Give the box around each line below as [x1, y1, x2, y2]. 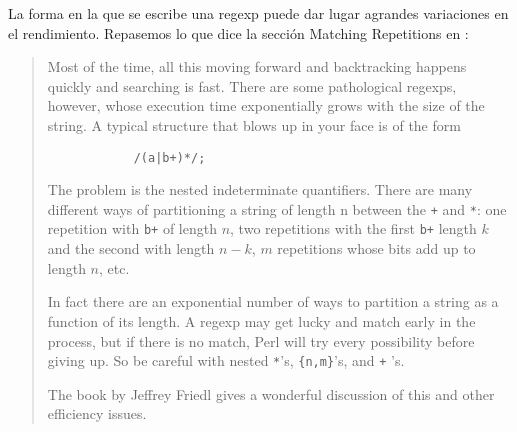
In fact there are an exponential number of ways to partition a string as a [47, 291, 499, 312]
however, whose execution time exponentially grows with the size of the [47, 95, 485, 116]
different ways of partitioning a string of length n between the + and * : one [47, 198, 507, 219]
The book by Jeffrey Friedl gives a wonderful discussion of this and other [47, 383, 495, 404]
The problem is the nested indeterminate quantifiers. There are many [47, 179, 473, 200]
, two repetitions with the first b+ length [230, 218, 477, 239]
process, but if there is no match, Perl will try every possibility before [47, 330, 475, 351]
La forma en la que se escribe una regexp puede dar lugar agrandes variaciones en [8, 3, 509, 23]
